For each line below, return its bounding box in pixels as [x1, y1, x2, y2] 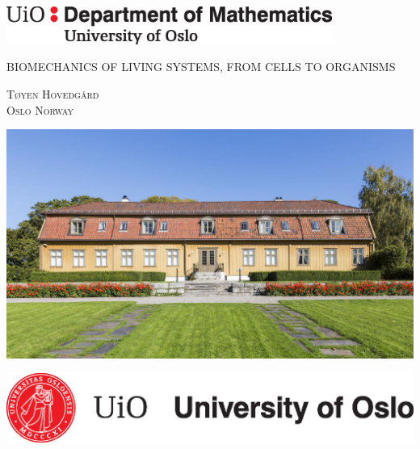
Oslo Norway [6, 101, 74, 118]
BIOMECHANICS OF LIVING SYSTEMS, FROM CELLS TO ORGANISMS [6, 58, 396, 75]
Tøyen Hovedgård [6, 86, 99, 103]
